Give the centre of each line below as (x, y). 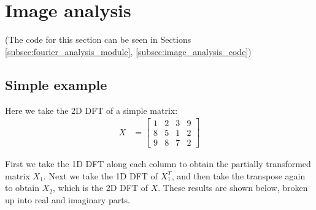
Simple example (56, 84)
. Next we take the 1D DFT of (100, 175)
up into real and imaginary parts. (68, 200)
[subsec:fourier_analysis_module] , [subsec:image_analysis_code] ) (128, 51)
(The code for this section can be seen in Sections (98, 39)
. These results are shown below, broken (233, 188)
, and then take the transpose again (238, 175)
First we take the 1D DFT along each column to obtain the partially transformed (158, 164)
